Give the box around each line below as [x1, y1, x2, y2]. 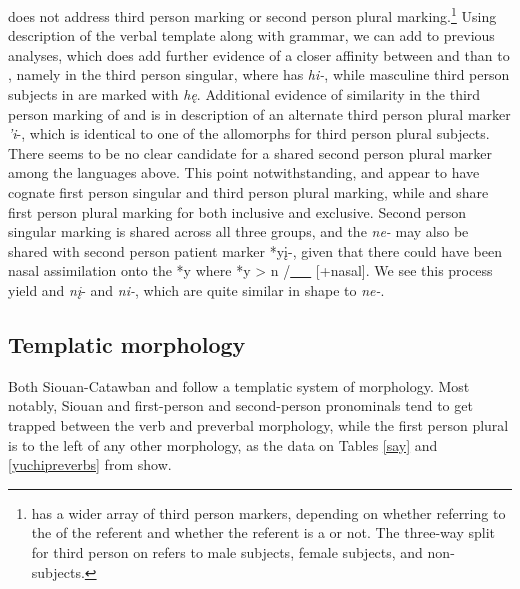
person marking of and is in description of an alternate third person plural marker [8, 103, 511, 124]
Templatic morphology [8, 328, 246, 359]
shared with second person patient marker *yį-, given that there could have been [8, 240, 502, 261]
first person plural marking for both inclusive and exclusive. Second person [8, 201, 467, 222]
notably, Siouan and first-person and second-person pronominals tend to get [8, 395, 473, 416]
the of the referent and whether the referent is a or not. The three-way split [31, 522, 495, 543]
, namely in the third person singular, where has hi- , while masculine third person [8, 64, 510, 85]
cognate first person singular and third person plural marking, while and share [8, 182, 489, 202]
